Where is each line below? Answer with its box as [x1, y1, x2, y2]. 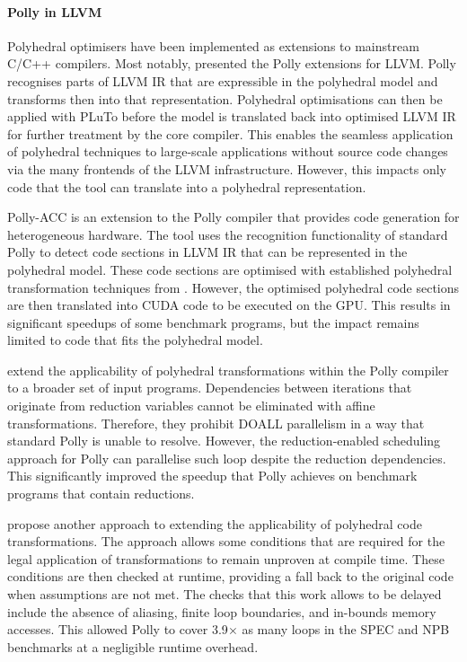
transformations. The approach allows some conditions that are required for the [7, 532, 445, 551]
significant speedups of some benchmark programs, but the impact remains [7, 313, 419, 331]
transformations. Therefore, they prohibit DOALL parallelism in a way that [7, 413, 425, 432]
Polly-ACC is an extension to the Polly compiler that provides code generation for [7, 207, 460, 226]
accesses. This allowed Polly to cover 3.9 [7, 620, 228, 639]
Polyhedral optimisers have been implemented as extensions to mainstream [7, 36, 419, 55]
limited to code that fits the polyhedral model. [7, 331, 263, 349]
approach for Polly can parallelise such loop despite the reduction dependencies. [7, 448, 446, 467]
